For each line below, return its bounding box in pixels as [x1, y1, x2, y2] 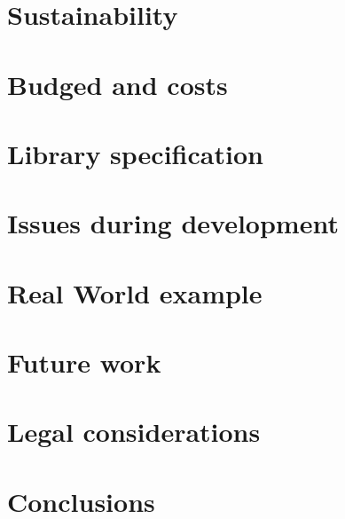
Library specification [7, 135, 263, 171]
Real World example [7, 274, 263, 311]
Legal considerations [7, 413, 261, 450]
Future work [7, 344, 161, 381]
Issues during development [7, 205, 339, 241]
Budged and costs [7, 66, 228, 102]
